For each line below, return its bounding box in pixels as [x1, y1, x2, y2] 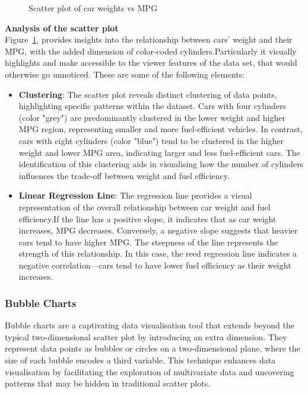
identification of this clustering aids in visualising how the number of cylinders [18, 158, 304, 170]
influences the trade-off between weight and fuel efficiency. [18, 169, 230, 181]
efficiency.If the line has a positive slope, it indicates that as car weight [18, 212, 277, 225]
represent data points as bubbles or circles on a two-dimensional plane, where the [5, 342, 301, 354]
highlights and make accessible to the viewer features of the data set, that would [5, 56, 297, 69]
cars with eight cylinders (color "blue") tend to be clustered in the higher [18, 134, 284, 146]
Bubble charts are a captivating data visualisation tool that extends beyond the [5, 319, 294, 331]
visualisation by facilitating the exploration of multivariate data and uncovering [5, 365, 294, 378]
